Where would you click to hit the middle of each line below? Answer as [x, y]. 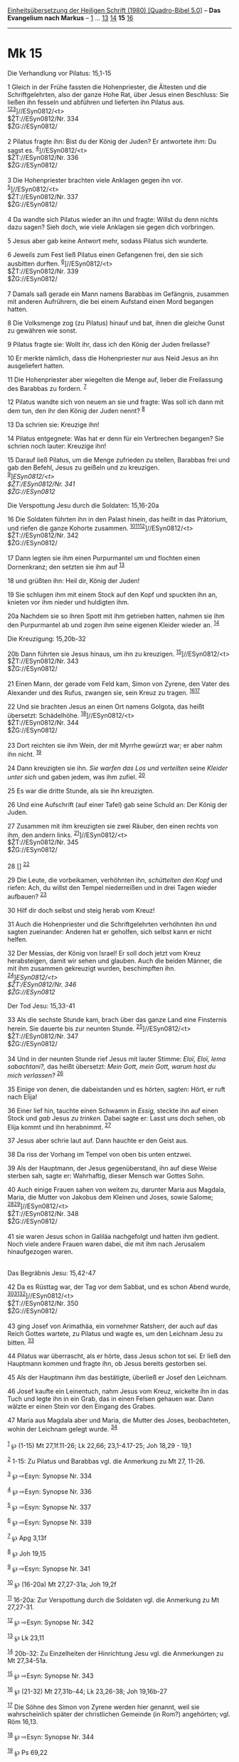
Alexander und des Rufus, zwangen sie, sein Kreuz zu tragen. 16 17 [104, 692]
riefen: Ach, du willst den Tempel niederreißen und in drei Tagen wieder [112, 888]
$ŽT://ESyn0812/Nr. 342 [43, 535]
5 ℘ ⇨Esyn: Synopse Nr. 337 [49, 1507]
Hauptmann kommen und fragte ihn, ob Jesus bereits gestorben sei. [107, 1364]
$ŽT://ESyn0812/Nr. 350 [43, 1303]
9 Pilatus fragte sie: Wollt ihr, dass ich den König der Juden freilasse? [109, 344]
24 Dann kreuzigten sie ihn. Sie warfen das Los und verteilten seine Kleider [118, 768]
